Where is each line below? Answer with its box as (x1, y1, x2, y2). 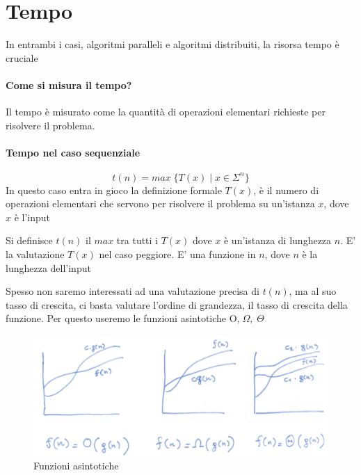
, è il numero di (253, 182, 319, 197)
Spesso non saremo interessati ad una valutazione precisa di (6, 284, 259, 298)
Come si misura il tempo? (6, 77, 132, 92)
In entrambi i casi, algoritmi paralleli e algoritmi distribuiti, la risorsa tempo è (6, 37, 339, 51)
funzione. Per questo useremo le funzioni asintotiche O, (6, 311, 240, 325)
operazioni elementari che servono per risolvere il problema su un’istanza (6, 196, 315, 211)
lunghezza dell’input (6, 260, 91, 275)
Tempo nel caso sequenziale (6, 145, 141, 159)
